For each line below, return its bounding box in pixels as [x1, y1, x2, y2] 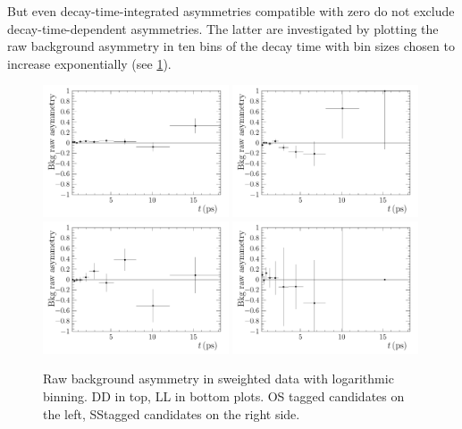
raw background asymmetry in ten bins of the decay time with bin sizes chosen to [7, 37, 455, 55]
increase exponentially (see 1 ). [7, 54, 172, 72]
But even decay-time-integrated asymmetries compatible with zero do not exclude [7, 2, 455, 20]
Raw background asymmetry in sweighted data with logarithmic [43, 369, 394, 388]
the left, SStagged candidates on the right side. [43, 404, 300, 423]
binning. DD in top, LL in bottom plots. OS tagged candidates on [43, 386, 405, 405]
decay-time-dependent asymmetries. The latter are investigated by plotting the [7, 19, 439, 38]
